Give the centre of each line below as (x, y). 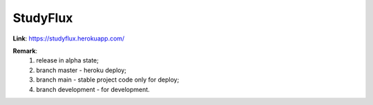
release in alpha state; (68, 60)
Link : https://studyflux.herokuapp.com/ (69, 38)
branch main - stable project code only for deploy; (108, 80)
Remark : (25, 51)
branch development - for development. (93, 89)
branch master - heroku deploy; (82, 70)
